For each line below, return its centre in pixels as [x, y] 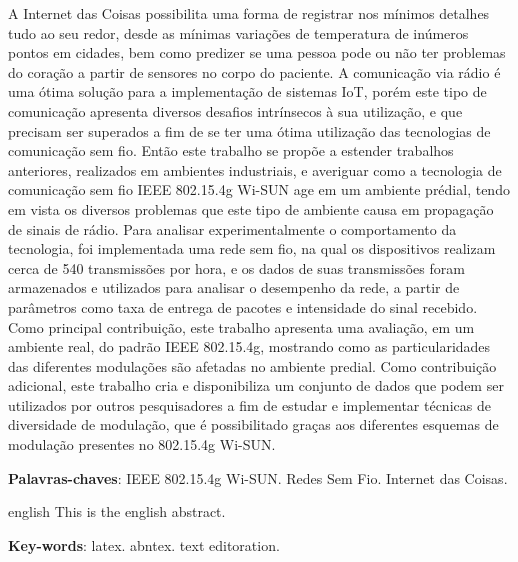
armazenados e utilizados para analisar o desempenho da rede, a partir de [234, 287]
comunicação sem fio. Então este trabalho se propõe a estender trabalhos [231, 150]
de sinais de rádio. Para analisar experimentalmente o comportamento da [232, 228]
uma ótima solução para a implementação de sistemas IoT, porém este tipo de [247, 91]
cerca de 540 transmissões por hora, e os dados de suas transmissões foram [236, 267]
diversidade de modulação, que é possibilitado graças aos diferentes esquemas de [253, 424]
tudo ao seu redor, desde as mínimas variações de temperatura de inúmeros [238, 32]
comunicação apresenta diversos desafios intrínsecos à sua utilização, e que [235, 110]
